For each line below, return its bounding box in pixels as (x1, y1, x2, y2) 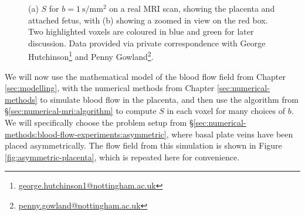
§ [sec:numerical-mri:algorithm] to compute (5, 105, 157, 117)
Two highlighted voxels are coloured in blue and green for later (28, 25, 254, 38)
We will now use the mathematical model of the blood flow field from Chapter (5, 70, 286, 82)
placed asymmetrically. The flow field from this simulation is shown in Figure (5, 139, 282, 152)
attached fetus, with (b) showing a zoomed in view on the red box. (28, 14, 268, 26)
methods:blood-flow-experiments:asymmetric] (5, 127, 167, 140)
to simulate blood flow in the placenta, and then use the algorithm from (40, 93, 299, 105)
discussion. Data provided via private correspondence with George (28, 36, 266, 49)
